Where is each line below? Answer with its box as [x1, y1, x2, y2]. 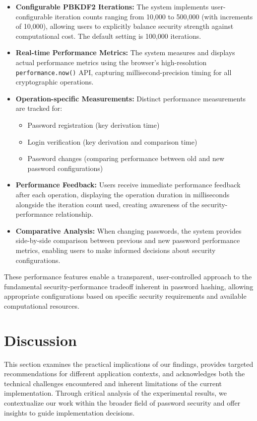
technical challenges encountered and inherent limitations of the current [4, 378, 222, 388]
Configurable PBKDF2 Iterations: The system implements [15, 1, 209, 11]
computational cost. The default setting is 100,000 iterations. [15, 30, 201, 41]
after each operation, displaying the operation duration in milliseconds [15, 189, 230, 199]
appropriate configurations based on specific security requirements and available [4, 291, 247, 301]
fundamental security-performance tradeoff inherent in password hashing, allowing [4, 281, 254, 291]
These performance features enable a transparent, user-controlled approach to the [4, 271, 252, 282]
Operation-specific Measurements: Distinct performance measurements [15, 93, 246, 103]
